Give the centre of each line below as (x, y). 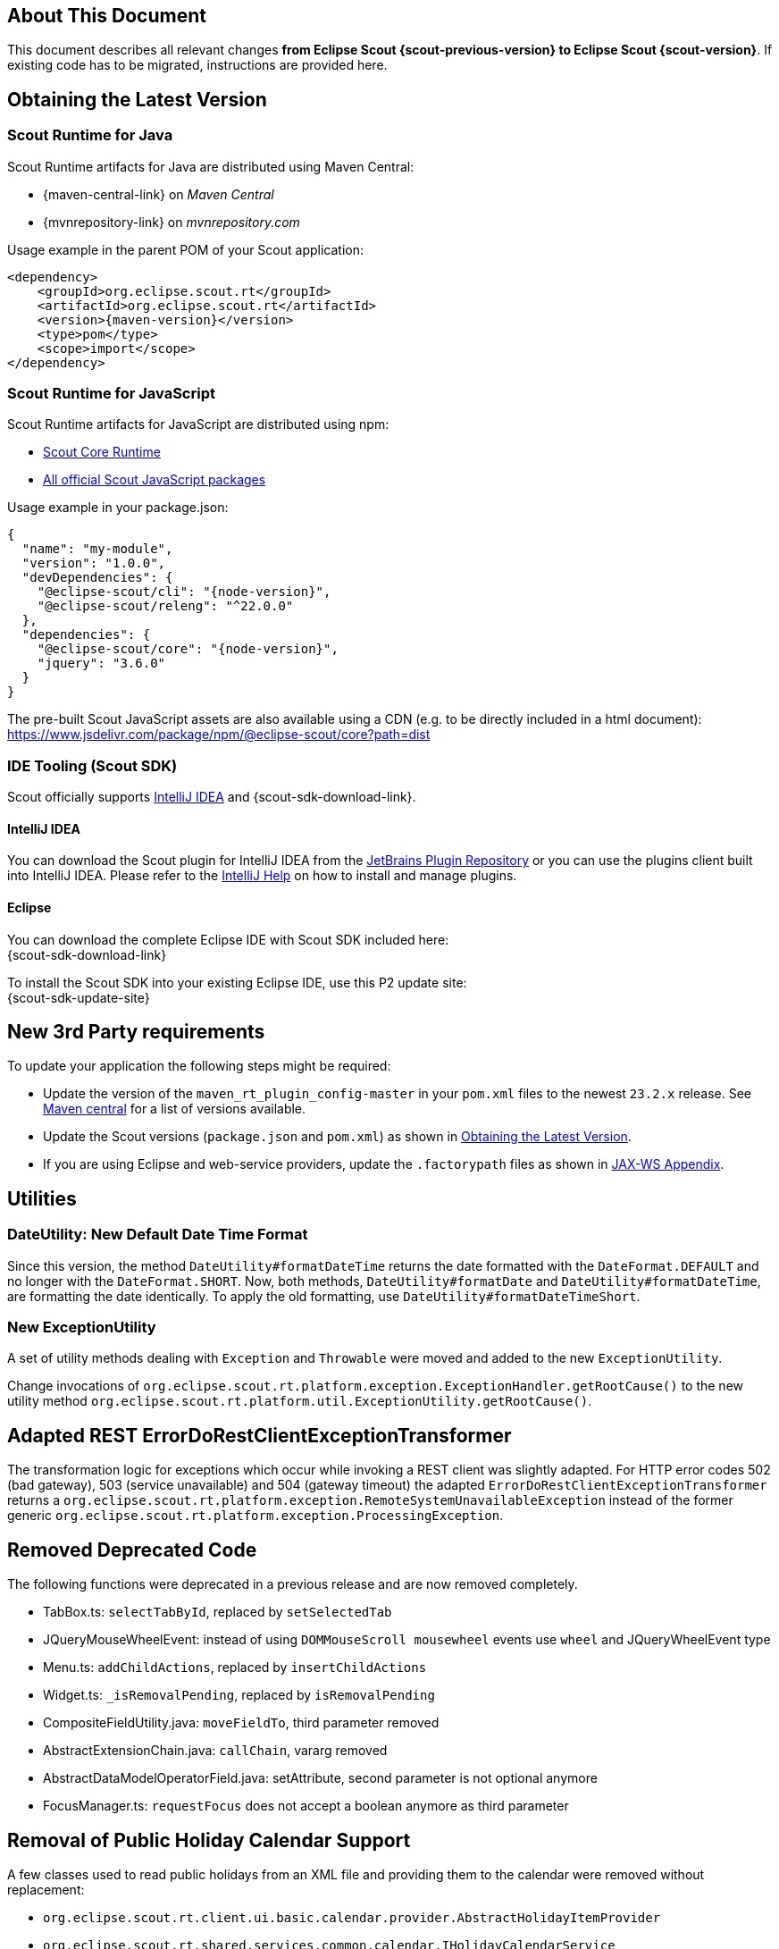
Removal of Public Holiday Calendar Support (209, 1840)
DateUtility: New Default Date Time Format (158, 1235)
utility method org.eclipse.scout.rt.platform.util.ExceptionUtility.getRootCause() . (300, 1401)
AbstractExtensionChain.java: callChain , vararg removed (215, 1751)
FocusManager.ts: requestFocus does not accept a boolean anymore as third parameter (306, 1806)
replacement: (46, 1889)
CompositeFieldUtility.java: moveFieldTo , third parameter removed (241, 1723)
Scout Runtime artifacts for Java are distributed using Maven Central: (211, 166)
